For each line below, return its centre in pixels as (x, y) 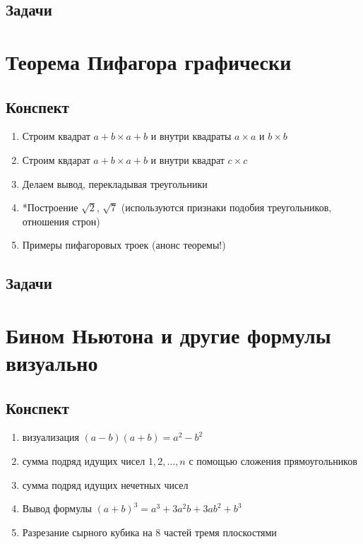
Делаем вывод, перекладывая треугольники (115, 183)
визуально (52, 363)
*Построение (50, 207)
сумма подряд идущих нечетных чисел (105, 484)
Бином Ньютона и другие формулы (168, 335)
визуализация (50, 437)
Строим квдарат (56, 159)
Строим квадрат (56, 136)
